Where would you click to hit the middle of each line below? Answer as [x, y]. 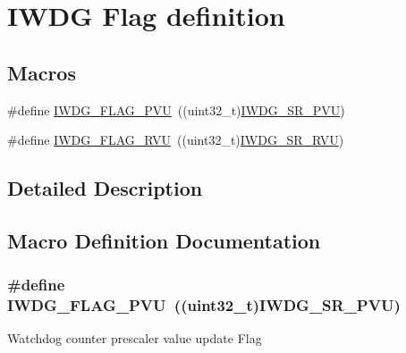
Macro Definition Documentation [164, 240]
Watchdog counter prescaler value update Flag [135, 338]
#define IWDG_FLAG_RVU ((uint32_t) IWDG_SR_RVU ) [176, 140]
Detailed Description [105, 188]
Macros [42, 72]
